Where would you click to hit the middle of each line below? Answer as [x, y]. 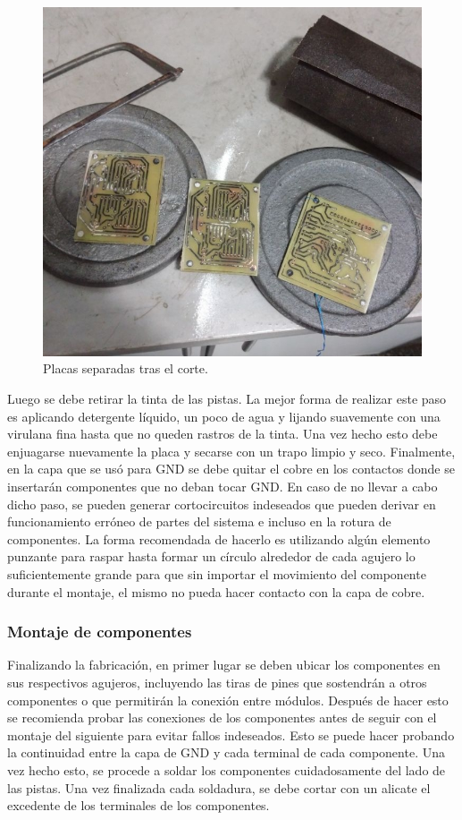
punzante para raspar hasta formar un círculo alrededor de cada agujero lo [211, 556]
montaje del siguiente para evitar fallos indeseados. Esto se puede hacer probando [231, 735]
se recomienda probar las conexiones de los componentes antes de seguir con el [222, 717]
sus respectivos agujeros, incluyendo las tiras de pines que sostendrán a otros [217, 682]
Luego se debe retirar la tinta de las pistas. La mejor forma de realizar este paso [227, 399]
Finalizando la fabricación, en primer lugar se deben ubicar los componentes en [224, 665]
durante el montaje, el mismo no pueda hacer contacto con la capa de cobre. [216, 591]
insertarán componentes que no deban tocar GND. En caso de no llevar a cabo [223, 486]
